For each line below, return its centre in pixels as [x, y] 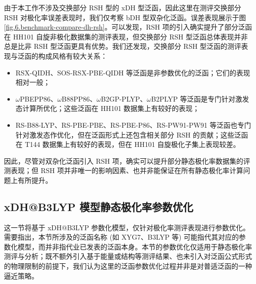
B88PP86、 [79, 98]
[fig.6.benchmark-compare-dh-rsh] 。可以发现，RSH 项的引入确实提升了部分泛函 [128, 27]
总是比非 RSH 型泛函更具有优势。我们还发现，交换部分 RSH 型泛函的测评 [123, 46]
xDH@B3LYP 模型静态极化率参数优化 [99, 206]
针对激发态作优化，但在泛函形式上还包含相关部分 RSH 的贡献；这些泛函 [132, 134]
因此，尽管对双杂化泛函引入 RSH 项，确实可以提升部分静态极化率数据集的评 [127, 160]
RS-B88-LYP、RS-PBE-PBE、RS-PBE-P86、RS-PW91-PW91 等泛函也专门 [133, 124]
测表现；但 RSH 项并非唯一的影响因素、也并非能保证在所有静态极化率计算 [124, 170]
